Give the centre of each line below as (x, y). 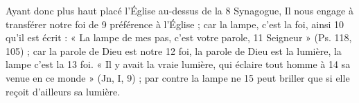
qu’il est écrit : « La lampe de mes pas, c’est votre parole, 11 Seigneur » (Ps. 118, (179, 37)
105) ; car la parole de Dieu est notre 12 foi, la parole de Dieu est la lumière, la (174, 50)
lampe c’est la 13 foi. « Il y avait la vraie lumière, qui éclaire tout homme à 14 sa (178, 64)
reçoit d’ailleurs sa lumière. (63, 91)
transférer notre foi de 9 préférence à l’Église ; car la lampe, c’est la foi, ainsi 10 (175, 24)
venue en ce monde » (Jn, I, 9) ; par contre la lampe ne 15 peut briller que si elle (178, 77)
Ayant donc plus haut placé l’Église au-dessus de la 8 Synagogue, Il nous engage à (179, 10)
